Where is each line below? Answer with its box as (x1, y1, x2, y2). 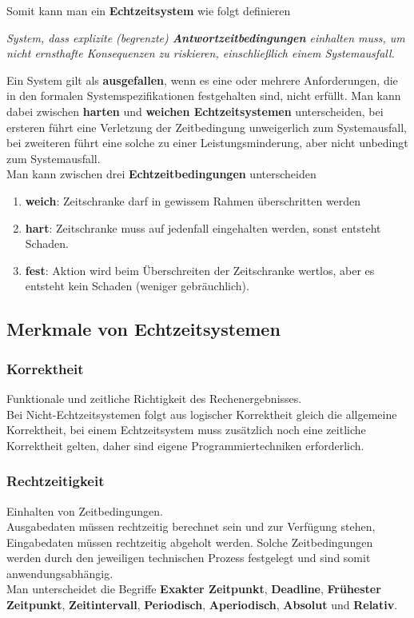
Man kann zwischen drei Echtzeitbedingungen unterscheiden (6, 165, 316, 182)
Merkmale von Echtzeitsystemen (6, 317, 281, 341)
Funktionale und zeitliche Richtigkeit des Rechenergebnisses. (6, 389, 302, 406)
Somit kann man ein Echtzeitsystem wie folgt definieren (6, 2, 291, 18)
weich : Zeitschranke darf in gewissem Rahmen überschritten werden (25, 192, 361, 209)
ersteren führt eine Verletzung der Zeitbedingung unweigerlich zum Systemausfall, (6, 118, 407, 135)
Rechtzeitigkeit (6, 471, 105, 491)
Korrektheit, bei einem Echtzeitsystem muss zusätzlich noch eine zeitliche (6, 421, 366, 438)
